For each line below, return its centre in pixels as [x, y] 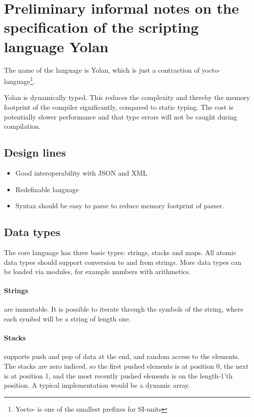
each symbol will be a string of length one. [67, 319]
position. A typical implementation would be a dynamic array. [97, 385]
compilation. [22, 126]
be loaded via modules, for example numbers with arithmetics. [97, 271]
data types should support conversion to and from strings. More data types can [123, 262]
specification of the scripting [101, 27]
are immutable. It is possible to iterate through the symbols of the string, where [124, 309]
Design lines [35, 152]
